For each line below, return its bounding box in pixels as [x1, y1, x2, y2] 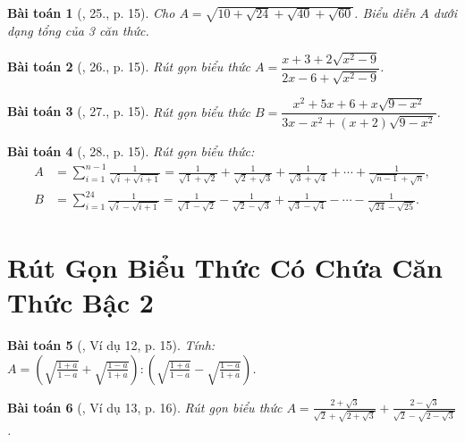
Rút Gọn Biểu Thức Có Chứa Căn [7, 249, 443, 286]
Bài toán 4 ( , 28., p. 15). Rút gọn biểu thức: [7, 141, 255, 160]
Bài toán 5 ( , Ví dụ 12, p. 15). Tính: [7, 336, 216, 354]
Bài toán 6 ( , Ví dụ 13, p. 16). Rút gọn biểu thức [7, 397, 283, 416]
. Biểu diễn [354, 4, 416, 21]
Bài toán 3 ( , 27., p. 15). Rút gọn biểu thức [7, 102, 251, 121]
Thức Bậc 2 [7, 284, 154, 321]
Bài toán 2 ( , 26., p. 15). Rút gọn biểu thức [7, 57, 251, 76]
